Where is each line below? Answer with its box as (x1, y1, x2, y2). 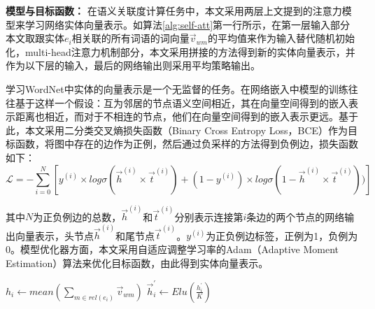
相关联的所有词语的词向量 (71, 31, 190, 45)
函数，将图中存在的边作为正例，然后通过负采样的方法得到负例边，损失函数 (15, 136, 358, 151)
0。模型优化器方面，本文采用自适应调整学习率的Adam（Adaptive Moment (6, 242, 339, 257)
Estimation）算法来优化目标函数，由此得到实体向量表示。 (6, 255, 269, 270)
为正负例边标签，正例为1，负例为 (206, 228, 358, 243)
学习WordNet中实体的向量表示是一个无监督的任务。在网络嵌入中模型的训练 (6, 81, 348, 96)
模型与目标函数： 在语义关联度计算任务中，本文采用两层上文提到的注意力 (6, 3, 342, 17)
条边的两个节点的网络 (246, 209, 345, 224)
